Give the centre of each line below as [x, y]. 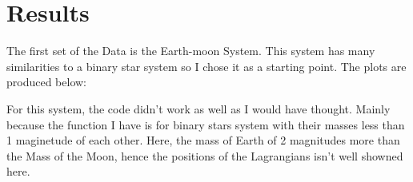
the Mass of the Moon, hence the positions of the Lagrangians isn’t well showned [205, 155]
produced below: [47, 82]
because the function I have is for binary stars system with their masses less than [206, 124]
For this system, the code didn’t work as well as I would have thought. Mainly [198, 108]
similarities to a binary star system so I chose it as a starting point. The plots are [206, 66]
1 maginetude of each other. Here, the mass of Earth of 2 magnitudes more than [203, 140]
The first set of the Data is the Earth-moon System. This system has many [191, 51]
